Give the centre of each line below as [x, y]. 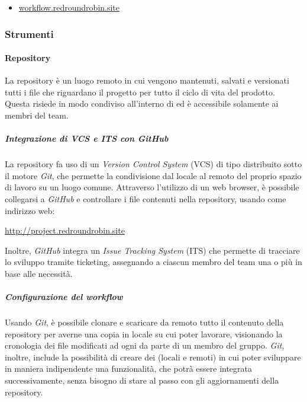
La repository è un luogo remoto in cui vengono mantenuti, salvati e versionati [147, 80]
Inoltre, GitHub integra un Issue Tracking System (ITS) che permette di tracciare [152, 250]
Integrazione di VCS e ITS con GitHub [87, 138]
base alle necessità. [39, 273]
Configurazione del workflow [64, 297]
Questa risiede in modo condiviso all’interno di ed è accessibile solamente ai [142, 103]
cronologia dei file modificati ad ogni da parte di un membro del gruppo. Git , [145, 345]
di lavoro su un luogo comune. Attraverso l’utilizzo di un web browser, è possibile [152, 187]
